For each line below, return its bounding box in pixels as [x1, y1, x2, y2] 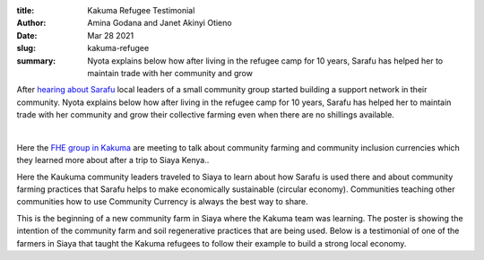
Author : [16, 18, 47, 29]
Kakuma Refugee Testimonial [87, 5, 195, 15]
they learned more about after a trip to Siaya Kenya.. [16, 155, 210, 166]
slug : [16, 43, 36, 54]
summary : [16, 55, 56, 66]
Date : [16, 30, 38, 40]
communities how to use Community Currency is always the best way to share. [16, 196, 308, 207]
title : [16, 5, 35, 15]
